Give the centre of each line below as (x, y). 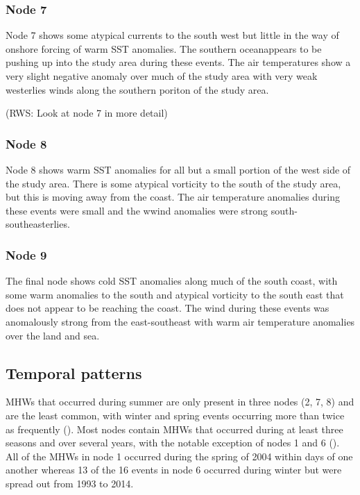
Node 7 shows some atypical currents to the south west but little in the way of (172, 35)
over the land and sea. (53, 335)
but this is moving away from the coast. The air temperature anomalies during (173, 197)
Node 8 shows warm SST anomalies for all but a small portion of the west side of (178, 169)
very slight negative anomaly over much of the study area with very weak (162, 76)
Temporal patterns (74, 372)
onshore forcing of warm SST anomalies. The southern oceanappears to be (164, 48)
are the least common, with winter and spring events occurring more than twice (175, 415)
